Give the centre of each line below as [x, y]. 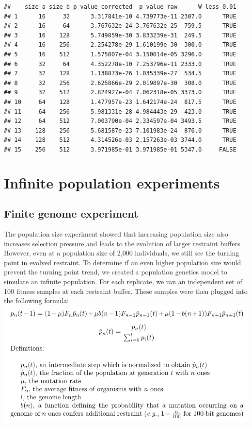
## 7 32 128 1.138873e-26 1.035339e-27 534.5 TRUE [120, 74]
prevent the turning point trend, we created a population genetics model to [116, 272]
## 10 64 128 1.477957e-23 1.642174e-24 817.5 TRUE [120, 102]
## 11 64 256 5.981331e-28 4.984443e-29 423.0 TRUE [120, 111]
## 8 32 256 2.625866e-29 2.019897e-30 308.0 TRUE [120, 83]
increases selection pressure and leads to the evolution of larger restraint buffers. [123, 243]
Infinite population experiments [112, 182]
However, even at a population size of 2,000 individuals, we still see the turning [122, 253]
